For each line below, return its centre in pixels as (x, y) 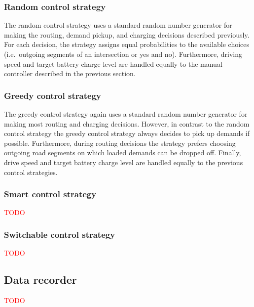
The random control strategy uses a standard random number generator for (118, 25)
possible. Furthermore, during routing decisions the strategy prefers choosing (120, 143)
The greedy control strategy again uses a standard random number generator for (126, 114)
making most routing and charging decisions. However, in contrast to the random (127, 123)
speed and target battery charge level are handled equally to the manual (113, 64)
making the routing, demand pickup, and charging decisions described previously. (127, 34)
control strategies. (31, 172)
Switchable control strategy (60, 234)
